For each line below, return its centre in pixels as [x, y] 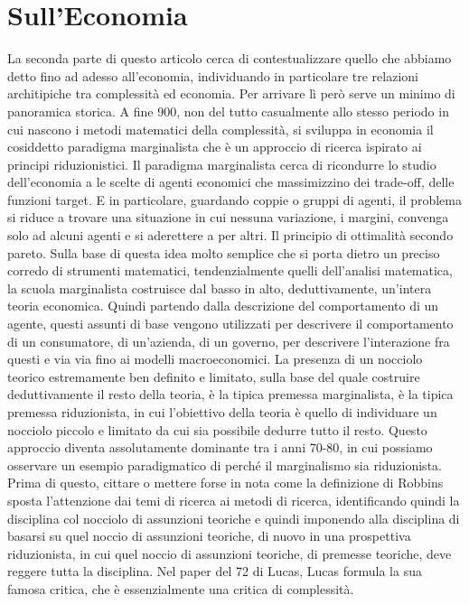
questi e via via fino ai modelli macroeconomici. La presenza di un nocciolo [215, 359]
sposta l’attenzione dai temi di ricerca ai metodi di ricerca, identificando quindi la [234, 500]
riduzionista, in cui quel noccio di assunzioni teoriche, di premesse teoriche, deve [230, 553]
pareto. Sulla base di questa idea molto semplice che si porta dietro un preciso [224, 252]
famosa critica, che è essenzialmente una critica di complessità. [181, 588]
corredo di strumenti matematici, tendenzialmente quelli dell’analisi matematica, [230, 270]
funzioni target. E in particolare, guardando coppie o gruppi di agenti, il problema [234, 199]
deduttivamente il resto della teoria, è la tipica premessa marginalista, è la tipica [230, 394]
